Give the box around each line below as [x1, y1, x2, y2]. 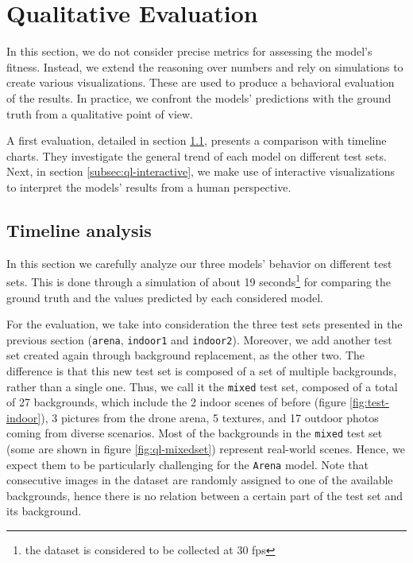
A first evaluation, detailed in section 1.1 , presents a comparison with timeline [6, 132, 387, 149]
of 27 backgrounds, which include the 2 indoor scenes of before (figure [6, 394, 346, 410]
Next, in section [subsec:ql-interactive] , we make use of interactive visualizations [6, 163, 395, 180]
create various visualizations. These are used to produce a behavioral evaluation [6, 74, 395, 91]
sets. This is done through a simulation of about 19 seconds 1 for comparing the [6, 271, 392, 289]
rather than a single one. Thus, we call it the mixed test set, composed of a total [6, 378, 398, 394]
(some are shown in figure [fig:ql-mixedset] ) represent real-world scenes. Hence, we [6, 441, 405, 457]
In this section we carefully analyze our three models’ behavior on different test [6, 254, 392, 271]
